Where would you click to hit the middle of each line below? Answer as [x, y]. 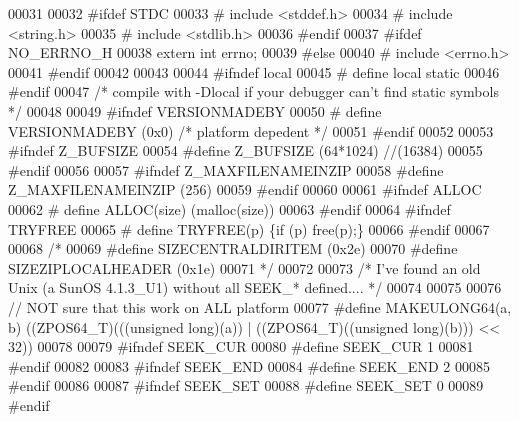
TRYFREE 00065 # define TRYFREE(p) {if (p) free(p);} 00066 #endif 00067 [249, 228]
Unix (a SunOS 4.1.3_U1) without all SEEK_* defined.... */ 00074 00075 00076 [255, 287]
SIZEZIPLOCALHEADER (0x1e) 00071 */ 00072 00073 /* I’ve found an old [244, 267]
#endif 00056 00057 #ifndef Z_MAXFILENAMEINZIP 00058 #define [226, 169]
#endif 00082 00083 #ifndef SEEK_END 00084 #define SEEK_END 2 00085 [249, 365]
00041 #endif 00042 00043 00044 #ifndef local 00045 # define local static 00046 [254, 71]
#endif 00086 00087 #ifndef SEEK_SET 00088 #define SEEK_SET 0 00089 [246, 385]
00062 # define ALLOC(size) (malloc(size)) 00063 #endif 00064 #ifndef [229, 208]
